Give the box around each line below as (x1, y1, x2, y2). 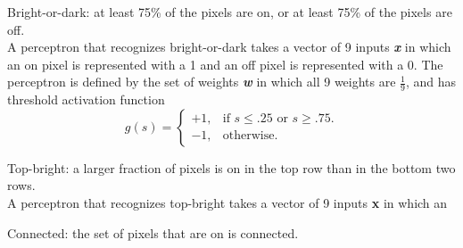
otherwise (222, 129, 275, 143)
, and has (406, 72, 457, 91)
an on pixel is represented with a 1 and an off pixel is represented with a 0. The (7, 54, 443, 73)
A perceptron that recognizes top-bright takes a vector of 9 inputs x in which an (7, 193, 448, 211)
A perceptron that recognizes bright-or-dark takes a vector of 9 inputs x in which (7, 37, 451, 56)
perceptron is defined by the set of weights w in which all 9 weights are (7, 72, 396, 91)
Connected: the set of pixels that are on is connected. (7, 223, 299, 242)
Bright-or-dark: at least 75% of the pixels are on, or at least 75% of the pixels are (7, 3, 452, 21)
